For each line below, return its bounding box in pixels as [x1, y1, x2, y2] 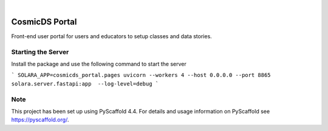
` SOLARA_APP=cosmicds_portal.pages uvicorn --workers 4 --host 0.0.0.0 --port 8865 [11, 72, 271, 79]
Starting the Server [11, 47, 69, 56]
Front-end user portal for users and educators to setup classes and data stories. [11, 32, 212, 39]
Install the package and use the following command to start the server [11, 61, 186, 68]
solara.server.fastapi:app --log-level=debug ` [11, 80, 159, 87]
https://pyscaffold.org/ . [11, 116, 69, 124]
